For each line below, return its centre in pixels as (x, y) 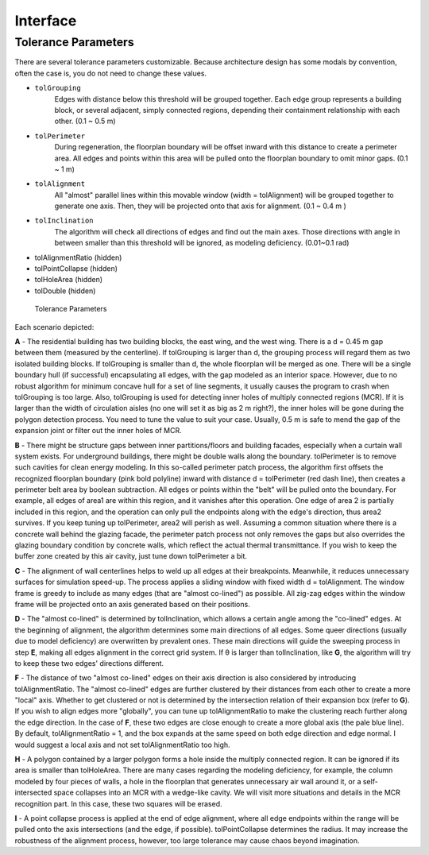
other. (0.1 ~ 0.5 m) (85, 121)
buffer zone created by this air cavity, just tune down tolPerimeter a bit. (131, 556)
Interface (46, 21)
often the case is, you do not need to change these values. (110, 73)
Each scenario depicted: (54, 327)
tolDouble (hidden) (65, 291)
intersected (33, 793)
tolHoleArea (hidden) (69, 280)
